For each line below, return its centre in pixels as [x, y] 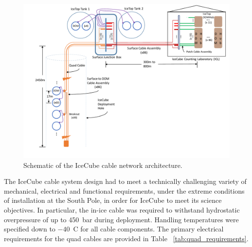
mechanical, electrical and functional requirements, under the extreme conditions [124, 190]
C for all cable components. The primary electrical [148, 229]
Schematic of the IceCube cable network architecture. [103, 165]
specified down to [30, 229]
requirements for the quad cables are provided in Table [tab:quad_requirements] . [126, 238]
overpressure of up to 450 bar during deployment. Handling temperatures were [121, 219]
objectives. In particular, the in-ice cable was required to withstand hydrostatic [122, 209]
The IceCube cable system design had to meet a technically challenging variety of [125, 181]
